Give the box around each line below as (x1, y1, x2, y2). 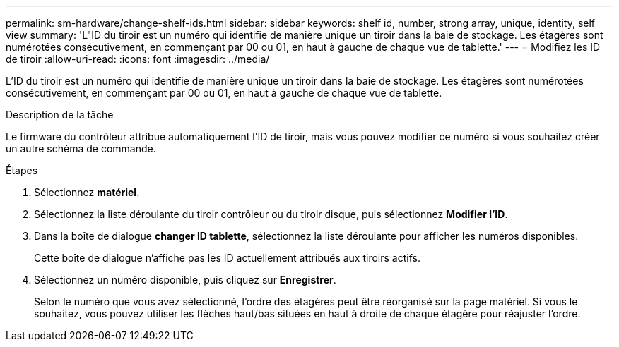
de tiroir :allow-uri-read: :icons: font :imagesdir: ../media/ (6, 53, 270, 65)
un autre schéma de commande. (6, 142, 156, 154)
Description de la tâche (6, 109, 114, 121)
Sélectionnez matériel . (34, 186, 140, 198)
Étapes (6, 164, 38, 176)
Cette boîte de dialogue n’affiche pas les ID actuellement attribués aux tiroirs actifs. (34, 252, 420, 264)
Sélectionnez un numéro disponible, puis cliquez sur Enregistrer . (34, 274, 336, 286)
